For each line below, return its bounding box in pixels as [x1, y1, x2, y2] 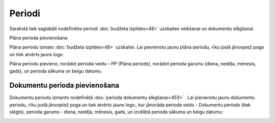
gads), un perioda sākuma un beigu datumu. [9, 68, 102, 74]
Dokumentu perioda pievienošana [9, 81, 120, 90]
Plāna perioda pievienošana [9, 35, 68, 41]
